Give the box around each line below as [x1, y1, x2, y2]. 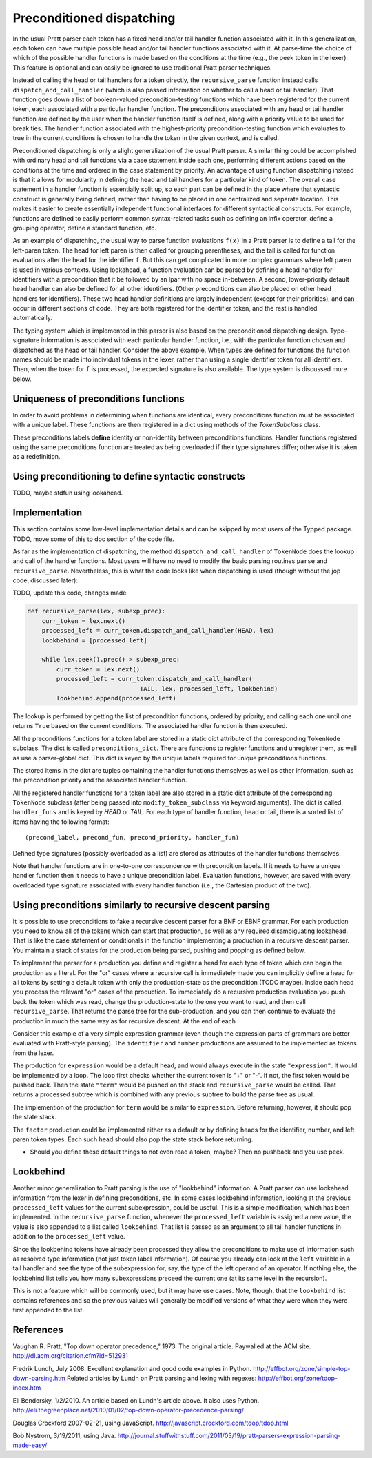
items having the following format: [12, 818, 110, 826]
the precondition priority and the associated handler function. [12, 776, 187, 785]
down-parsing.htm [12, 1374, 65, 1382]
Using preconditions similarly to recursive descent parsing [12, 899, 270, 911]
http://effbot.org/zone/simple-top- [252, 1364, 351, 1372]
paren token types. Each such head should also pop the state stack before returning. [12, 1135, 254, 1143]
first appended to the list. [12, 1306, 84, 1314]
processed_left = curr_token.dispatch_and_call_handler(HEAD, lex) [41, 627, 275, 635]
